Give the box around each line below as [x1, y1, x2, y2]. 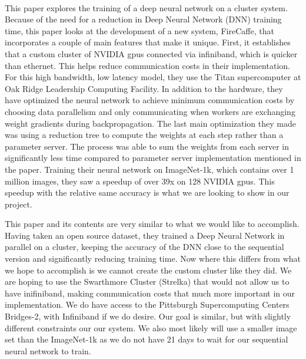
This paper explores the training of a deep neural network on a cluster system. [5, 1, 288, 14]
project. [5, 197, 32, 210]
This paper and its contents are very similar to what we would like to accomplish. [5, 218, 300, 230]
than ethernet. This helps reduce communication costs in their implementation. [5, 59, 290, 71]
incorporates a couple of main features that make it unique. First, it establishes [5, 36, 291, 48]
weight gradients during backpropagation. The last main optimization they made [5, 117, 296, 129]
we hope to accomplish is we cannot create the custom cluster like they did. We [5, 264, 292, 276]
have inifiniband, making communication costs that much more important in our [5, 286, 295, 299]
